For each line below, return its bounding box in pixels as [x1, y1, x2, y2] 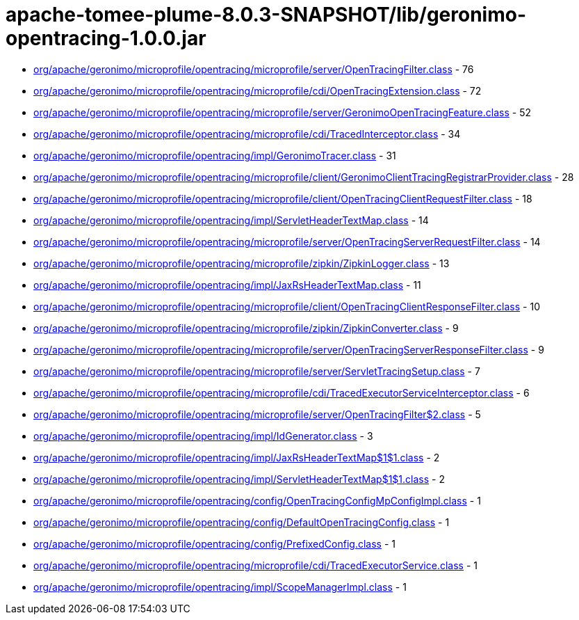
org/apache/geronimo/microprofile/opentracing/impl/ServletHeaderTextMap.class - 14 [33, 214, 429, 226]
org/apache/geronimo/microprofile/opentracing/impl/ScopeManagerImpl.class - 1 [33, 580, 407, 593]
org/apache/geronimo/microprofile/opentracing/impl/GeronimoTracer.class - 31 [33, 149, 396, 161]
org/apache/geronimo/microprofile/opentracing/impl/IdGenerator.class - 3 [33, 429, 373, 442]
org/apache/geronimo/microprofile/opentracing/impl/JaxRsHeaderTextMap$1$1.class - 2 [33, 451, 440, 463]
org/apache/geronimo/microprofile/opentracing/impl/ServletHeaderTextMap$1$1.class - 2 [33, 472, 445, 485]
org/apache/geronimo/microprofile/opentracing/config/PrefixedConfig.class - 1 [33, 537, 395, 550]
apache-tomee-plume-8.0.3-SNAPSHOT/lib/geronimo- [6, 3, 526, 26]
